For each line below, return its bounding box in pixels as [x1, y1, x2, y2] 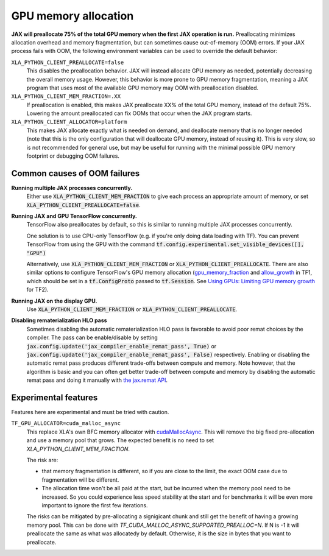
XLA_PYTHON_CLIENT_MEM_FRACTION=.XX [11, 93, 121, 100]
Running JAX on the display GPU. [11, 297, 97, 304]
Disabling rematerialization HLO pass [11, 317, 107, 324]
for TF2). [26, 286, 49, 294]
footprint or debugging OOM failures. [26, 152, 120, 160]
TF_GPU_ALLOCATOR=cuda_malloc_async [11, 420, 121, 427]
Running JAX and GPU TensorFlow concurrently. [11, 213, 137, 220]
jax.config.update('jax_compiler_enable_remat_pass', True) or [26, 342, 217, 350]
